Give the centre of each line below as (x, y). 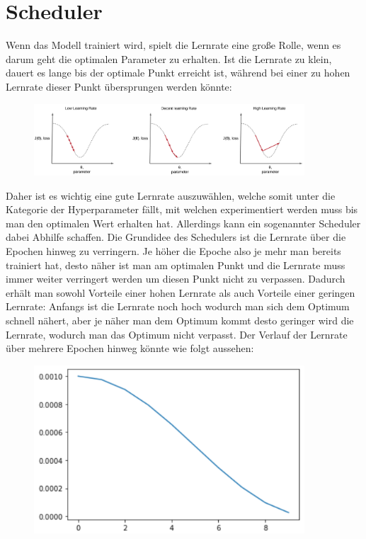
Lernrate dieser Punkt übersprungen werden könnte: (119, 86)
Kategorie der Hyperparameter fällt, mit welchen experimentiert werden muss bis (182, 209)
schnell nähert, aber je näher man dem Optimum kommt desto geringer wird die (180, 320)
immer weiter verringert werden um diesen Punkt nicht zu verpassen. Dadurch (176, 279)
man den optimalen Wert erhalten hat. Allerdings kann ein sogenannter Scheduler (183, 223)
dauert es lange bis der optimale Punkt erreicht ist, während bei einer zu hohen (178, 73)
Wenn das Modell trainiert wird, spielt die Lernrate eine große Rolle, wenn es (173, 45)
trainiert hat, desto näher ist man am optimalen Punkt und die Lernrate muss (176, 265)
